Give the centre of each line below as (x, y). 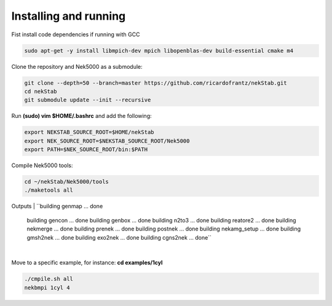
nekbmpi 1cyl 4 (47, 288)
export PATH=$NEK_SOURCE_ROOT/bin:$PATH (86, 150)
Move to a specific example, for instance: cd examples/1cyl (87, 263)
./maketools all (49, 190)
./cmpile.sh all (49, 279)
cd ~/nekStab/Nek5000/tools (66, 182)
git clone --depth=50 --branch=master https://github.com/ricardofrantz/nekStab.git (156, 83)
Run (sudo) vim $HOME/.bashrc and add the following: (81, 116)
